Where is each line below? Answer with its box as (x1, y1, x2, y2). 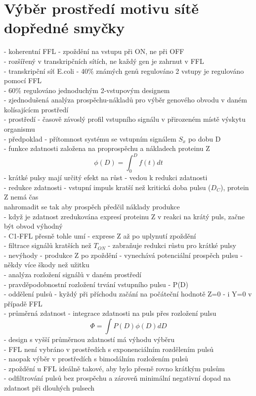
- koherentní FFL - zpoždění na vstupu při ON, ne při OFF (4, 46, 184, 56)
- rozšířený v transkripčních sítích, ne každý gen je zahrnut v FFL (4, 55, 204, 66)
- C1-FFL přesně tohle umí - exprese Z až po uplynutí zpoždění (4, 230, 196, 241)
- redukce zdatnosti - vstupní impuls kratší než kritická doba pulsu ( (4, 182, 211, 192)
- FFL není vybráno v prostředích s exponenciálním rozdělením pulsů (4, 344, 214, 354)
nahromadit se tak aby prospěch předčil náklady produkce (4, 201, 180, 211)
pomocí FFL (4, 75, 42, 86)
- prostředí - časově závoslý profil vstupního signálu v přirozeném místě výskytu (4, 114, 246, 124)
